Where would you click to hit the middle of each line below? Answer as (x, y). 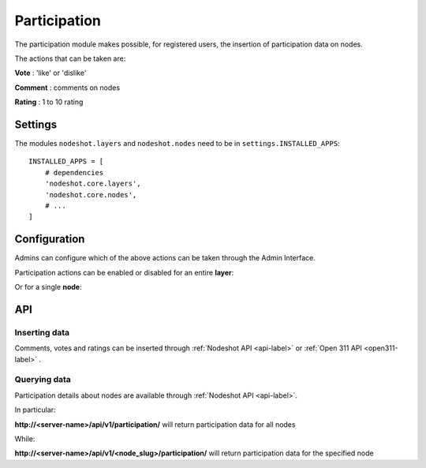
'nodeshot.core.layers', (93, 184)
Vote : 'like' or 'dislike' (50, 73)
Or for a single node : (48, 287)
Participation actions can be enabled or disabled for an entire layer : (124, 272)
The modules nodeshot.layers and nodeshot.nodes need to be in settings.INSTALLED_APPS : (177, 144)
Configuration (50, 240)
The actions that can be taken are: (70, 58)
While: (25, 439)
